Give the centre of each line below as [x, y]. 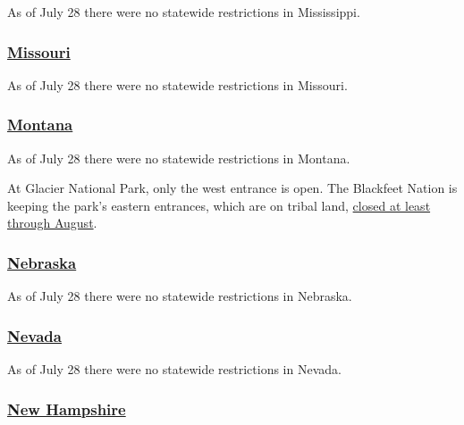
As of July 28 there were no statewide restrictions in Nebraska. [180, 296]
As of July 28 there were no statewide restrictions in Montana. [179, 158]
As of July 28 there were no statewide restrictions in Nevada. [174, 369]
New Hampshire [67, 408]
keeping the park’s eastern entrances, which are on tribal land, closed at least [219, 205]
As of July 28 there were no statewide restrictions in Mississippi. [184, 12]
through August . [52, 223]
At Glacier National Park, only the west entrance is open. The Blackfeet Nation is [232, 188]
